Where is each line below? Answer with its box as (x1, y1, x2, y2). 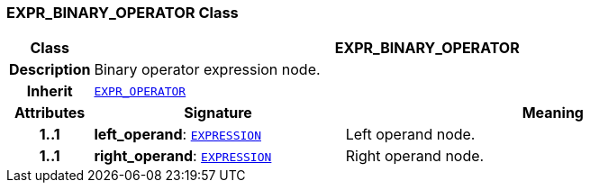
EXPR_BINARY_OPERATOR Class (6, 4, 239, 22)
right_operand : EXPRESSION (94, 147, 272, 166)
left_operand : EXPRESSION (94, 125, 261, 144)
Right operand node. (345, 147, 485, 166)
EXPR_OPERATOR (94, 84, 186, 98)
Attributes (14, 104, 86, 122)
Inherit (26, 82, 73, 101)
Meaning (522, 104, 584, 122)
